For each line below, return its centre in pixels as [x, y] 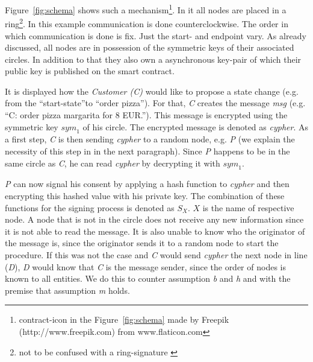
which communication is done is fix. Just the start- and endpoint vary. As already [156, 35]
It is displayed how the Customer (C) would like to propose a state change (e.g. [152, 91]
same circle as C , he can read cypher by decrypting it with [113, 163]
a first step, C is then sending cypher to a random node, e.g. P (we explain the [150, 139]
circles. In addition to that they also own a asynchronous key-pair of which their [153, 59]
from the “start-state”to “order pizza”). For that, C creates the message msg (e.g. [155, 103]
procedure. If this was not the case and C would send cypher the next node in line [156, 255]
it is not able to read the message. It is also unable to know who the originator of [155, 231]
